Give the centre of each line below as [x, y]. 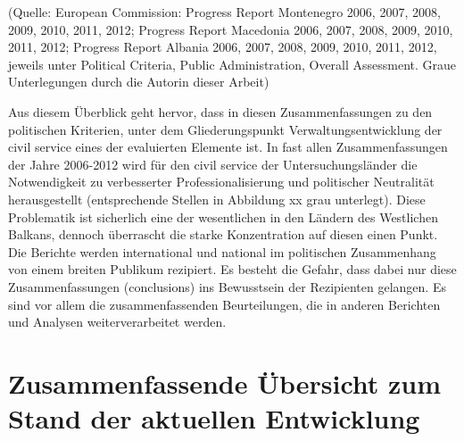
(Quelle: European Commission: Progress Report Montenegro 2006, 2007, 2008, [224, 12]
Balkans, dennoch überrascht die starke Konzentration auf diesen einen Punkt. [223, 234]
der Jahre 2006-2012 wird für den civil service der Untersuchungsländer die [213, 164]
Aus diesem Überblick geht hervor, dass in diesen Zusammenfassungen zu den [220, 111]
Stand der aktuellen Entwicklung [214, 418]
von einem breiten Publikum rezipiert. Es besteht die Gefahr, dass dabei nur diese [232, 269]
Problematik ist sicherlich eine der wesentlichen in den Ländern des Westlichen [223, 216]
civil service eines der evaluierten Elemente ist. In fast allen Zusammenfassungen [228, 147]
